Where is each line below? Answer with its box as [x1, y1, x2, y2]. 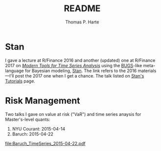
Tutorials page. [5, 78, 35, 84]
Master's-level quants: [5, 116, 50, 122]
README [64, 3, 101, 14]
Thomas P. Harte [65, 19, 99, 25]
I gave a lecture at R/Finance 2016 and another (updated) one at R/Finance [5, 57, 156, 63]
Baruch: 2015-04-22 [12, 131, 54, 137]
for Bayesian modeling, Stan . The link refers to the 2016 [24, 68, 137, 74]
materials [138, 68, 157, 74]
